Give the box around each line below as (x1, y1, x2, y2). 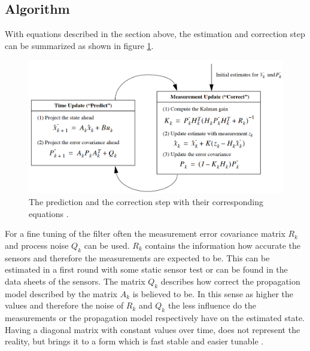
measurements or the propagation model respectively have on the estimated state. (5, 311, 305, 323)
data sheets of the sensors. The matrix (5, 274, 145, 287)
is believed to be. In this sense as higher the (132, 287, 294, 300)
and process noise (5, 239, 69, 251)
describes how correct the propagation (160, 274, 300, 287)
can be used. (84, 239, 130, 251)
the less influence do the (168, 299, 257, 312)
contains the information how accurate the (145, 239, 301, 251)
